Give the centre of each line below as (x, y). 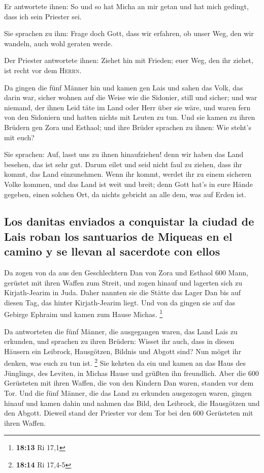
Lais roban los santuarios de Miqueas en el (118, 236)
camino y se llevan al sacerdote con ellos (112, 251)
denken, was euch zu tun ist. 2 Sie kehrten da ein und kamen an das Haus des (125, 362)
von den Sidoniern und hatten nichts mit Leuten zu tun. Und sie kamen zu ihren (130, 117)
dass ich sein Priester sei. (43, 16)
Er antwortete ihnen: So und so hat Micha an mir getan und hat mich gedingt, (126, 6)
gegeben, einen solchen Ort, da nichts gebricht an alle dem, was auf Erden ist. (125, 194)
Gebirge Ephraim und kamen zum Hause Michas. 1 (84, 313)
